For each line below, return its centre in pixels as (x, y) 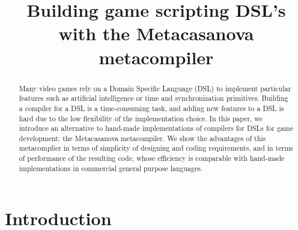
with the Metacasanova (156, 33)
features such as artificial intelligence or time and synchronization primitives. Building (154, 98)
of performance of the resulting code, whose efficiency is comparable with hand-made (152, 158)
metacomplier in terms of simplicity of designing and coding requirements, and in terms (156, 148)
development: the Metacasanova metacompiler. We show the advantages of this (142, 138)
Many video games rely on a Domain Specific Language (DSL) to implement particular (155, 88)
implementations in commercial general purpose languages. (111, 168)
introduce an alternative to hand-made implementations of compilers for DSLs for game (156, 128)
